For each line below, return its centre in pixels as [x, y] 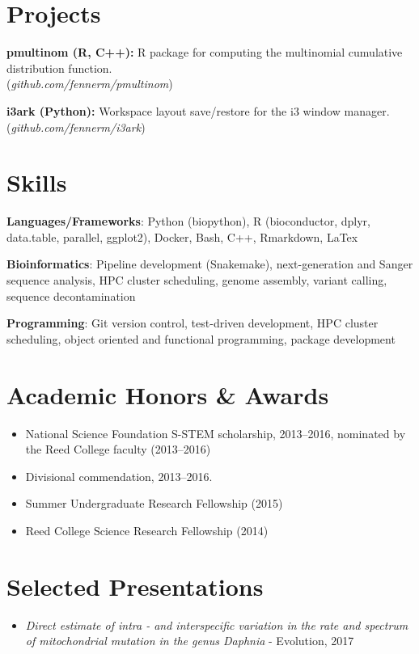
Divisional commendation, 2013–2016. [119, 476]
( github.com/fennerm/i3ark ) [76, 127]
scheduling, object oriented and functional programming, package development [201, 338]
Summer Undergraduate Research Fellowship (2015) [154, 503]
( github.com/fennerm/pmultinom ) [90, 84]
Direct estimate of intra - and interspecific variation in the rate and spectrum [217, 624]
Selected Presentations [135, 586]
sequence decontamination [71, 295]
